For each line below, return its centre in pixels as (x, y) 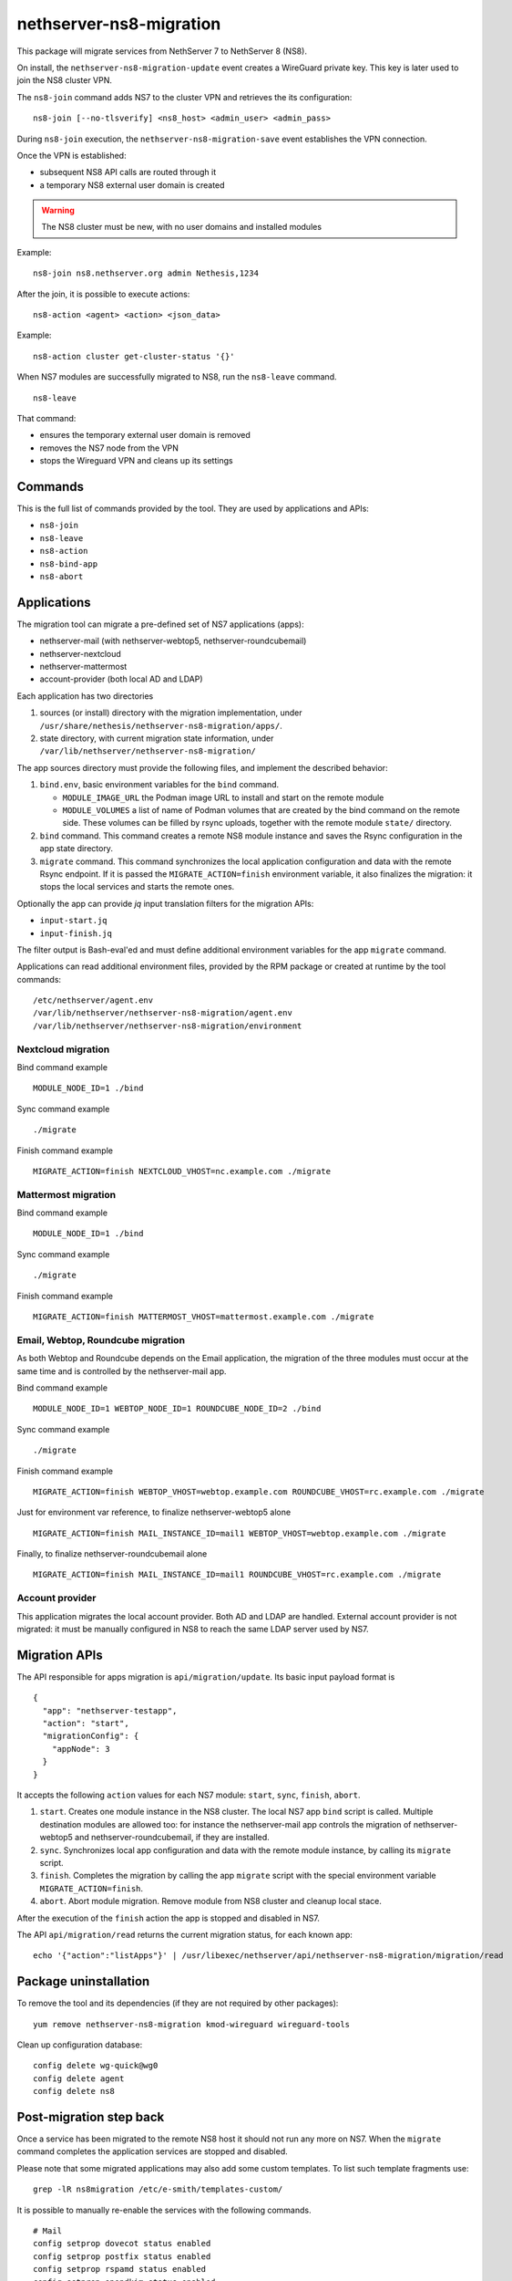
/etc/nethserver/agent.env (93, 1000)
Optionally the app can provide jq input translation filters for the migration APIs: (165, 903)
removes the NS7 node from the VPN (109, 448)
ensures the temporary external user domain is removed (145, 435)
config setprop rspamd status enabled (120, 2269)
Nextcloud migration (63, 1049)
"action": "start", (86, 1724)
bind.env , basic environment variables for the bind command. (159, 785)
